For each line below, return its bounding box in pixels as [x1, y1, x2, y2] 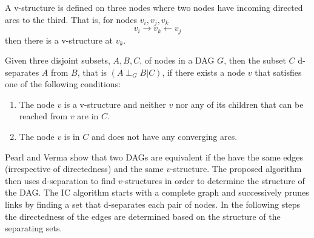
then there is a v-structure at [5, 33, 113, 46]
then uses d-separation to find [5, 174, 116, 187]
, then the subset [224, 54, 286, 67]
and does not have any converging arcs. [91, 130, 238, 143]
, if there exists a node [162, 65, 246, 78]
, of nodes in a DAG [139, 54, 215, 67]
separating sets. [5, 222, 62, 234]
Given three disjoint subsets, [5, 54, 110, 67]
